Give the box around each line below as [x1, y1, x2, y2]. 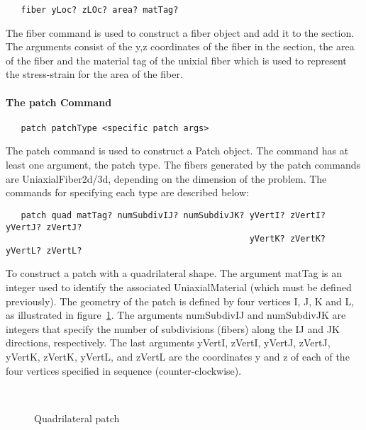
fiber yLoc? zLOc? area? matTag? [21, 5, 179, 15]
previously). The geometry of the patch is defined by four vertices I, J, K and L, [6, 293, 355, 308]
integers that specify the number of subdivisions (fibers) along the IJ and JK [6, 321, 340, 336]
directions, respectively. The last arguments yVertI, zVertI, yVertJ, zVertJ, [6, 335, 331, 350]
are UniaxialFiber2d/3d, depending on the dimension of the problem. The [6, 171, 327, 186]
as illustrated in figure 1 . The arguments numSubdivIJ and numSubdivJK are [6, 307, 346, 322]
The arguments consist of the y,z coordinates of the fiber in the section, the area [6, 39, 355, 54]
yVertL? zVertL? [6, 245, 82, 256]
